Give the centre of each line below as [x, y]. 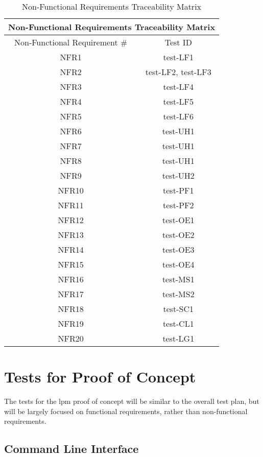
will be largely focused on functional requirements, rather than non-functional [126, 411]
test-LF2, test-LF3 [178, 72]
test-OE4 [178, 264]
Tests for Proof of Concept [100, 377]
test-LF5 [178, 101]
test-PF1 [178, 190]
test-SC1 [178, 309]
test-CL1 [178, 323]
